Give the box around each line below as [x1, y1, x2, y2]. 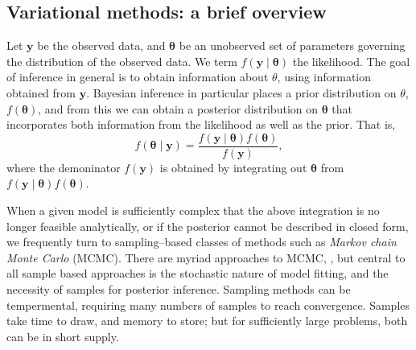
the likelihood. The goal [292, 52, 410, 69]
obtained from [6, 84, 76, 101]
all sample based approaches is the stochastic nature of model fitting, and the [6, 265, 389, 282]
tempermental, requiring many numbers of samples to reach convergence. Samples [6, 296, 410, 313]
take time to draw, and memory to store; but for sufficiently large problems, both [6, 312, 408, 329]
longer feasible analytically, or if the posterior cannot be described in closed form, [6, 217, 409, 234]
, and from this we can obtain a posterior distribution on [38, 100, 318, 117]
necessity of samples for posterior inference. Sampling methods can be [6, 280, 351, 297]
